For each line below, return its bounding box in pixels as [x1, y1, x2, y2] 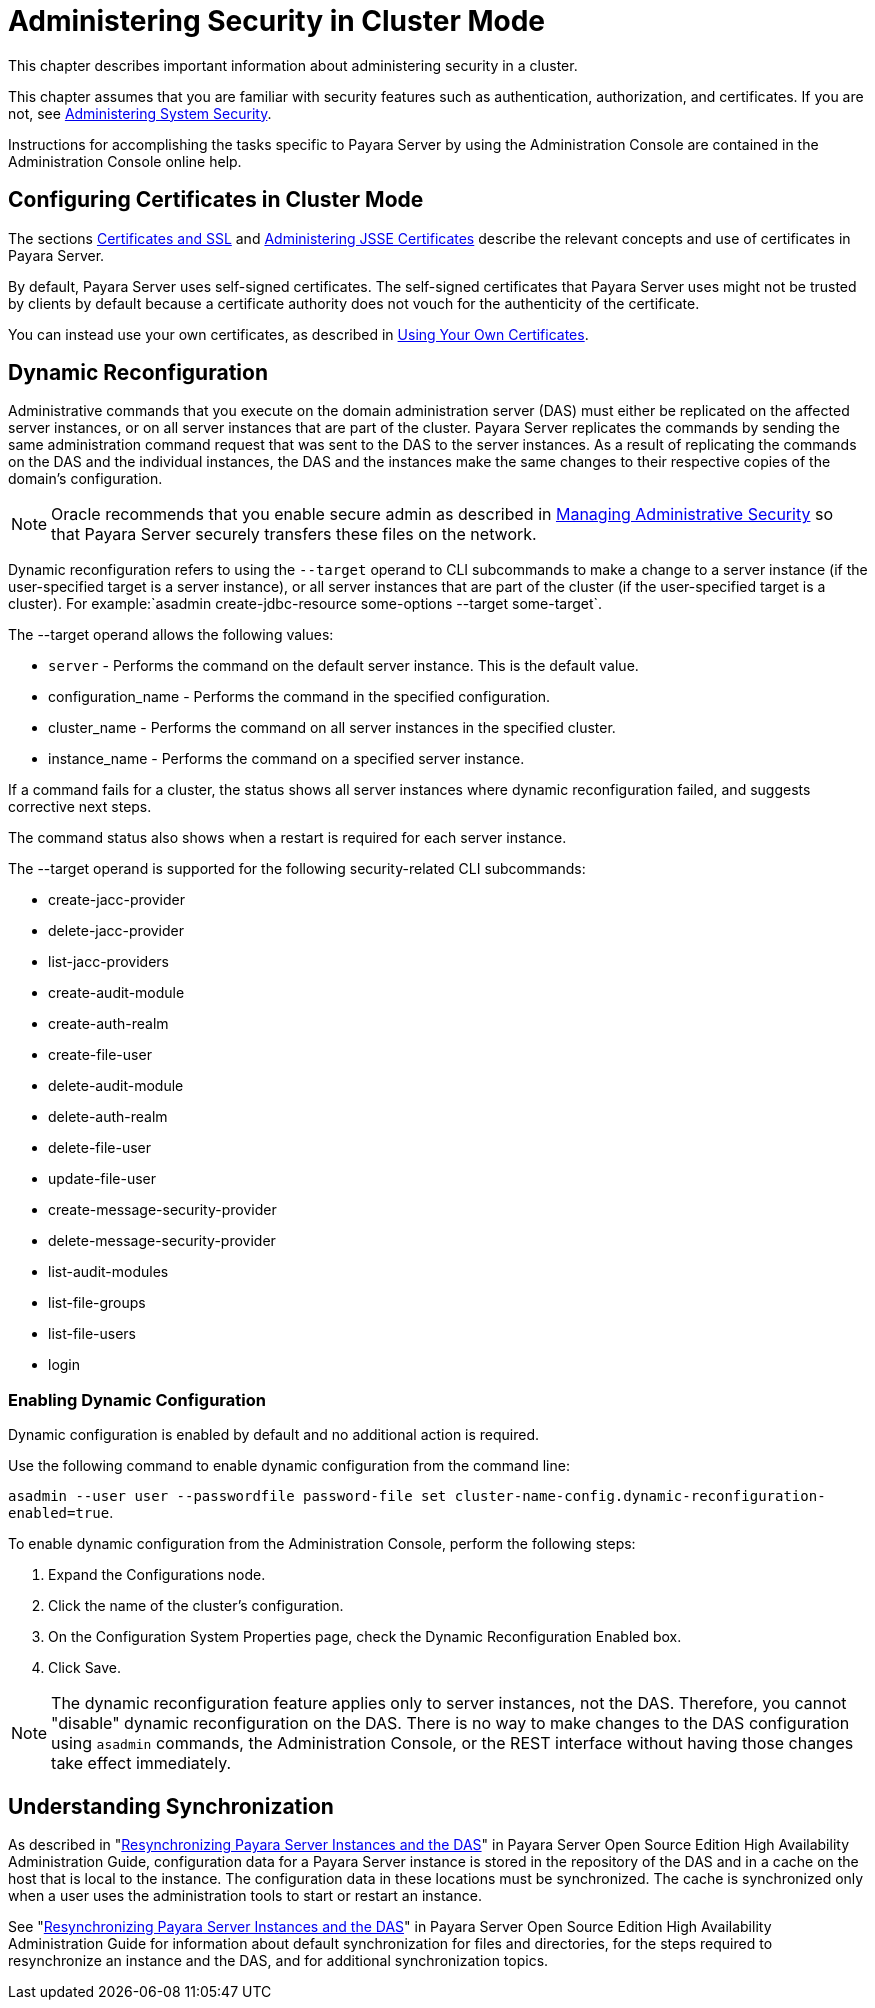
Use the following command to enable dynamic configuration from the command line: [8, 1457, 570, 1475]
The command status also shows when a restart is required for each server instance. [8, 829, 567, 847]
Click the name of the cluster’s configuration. [48, 1597, 344, 1615]
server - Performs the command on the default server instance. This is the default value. [48, 657, 639, 675]
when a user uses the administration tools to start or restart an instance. [8, 1887, 482, 1905]
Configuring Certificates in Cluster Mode [8, 187, 424, 213]
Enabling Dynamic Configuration [8, 1389, 266, 1410]
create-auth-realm [48, 1015, 169, 1033]
